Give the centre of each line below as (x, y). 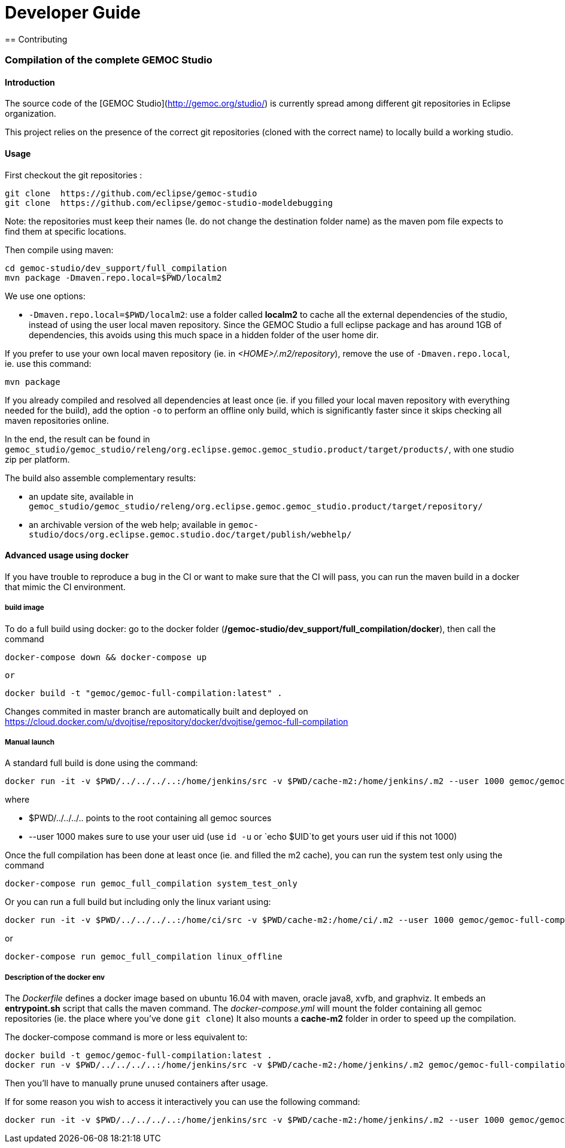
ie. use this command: (48, 363)
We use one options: (45, 296)
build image (25, 608)
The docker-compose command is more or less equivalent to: (126, 1037)
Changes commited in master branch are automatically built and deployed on (157, 711)
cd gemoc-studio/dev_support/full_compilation (116, 268)
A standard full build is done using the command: (101, 763)
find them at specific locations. (66, 231)
